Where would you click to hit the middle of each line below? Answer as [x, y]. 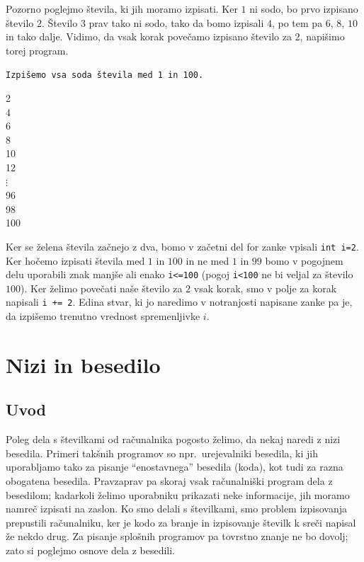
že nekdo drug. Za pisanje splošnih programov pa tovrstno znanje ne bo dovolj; [177, 536]
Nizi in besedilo [83, 364]
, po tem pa [297, 22]
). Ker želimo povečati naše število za [102, 288]
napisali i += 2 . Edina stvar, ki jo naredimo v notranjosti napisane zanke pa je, [179, 302]
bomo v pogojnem [304, 260]
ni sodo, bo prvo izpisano [304, 8]
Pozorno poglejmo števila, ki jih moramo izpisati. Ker [122, 8]
